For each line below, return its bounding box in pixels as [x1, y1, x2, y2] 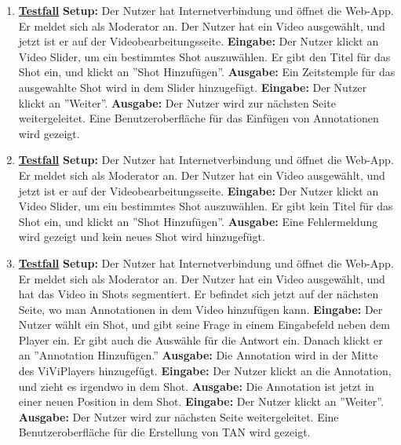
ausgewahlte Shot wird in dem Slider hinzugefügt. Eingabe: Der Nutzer [18, 78, 367, 95]
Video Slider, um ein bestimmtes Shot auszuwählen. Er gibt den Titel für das [18, 48, 391, 64]
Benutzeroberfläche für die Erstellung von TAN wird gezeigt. [18, 424, 311, 440]
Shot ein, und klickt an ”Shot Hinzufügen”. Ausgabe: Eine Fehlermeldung [18, 213, 378, 229]
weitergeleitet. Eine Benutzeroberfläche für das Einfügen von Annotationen [18, 110, 379, 126]
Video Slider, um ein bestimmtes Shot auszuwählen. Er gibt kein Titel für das [18, 198, 393, 214]
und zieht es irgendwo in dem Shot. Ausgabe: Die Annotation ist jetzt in [18, 378, 374, 394]
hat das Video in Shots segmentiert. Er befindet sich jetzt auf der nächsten [18, 286, 379, 302]
